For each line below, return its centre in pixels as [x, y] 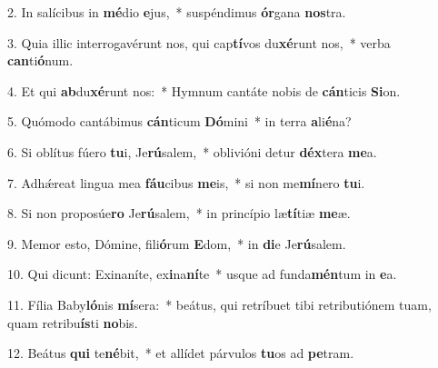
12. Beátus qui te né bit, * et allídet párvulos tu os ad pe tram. [181, 353]
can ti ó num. [40, 60]
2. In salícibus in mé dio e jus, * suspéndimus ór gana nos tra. [177, 12]
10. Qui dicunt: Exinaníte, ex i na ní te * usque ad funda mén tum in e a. [202, 274]
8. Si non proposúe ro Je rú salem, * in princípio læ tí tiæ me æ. [179, 213]
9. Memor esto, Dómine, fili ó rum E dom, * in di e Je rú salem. [177, 243]
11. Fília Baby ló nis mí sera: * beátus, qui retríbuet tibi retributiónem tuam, [219, 304]
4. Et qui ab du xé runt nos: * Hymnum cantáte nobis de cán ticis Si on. [204, 90]
